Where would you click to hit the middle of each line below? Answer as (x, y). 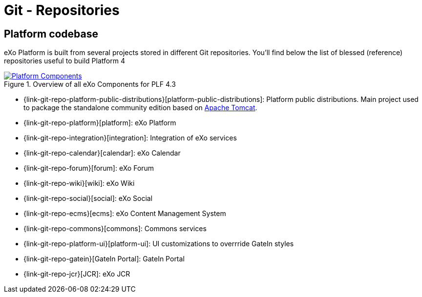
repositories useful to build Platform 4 (64, 61)
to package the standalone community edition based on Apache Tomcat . (140, 108)
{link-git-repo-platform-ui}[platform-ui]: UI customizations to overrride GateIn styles (159, 244)
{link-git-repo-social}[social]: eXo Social (88, 198)
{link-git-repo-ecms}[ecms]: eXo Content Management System (125, 214)
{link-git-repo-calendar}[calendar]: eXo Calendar (102, 153)
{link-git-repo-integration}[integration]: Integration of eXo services (130, 138)
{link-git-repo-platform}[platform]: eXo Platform (100, 123)
